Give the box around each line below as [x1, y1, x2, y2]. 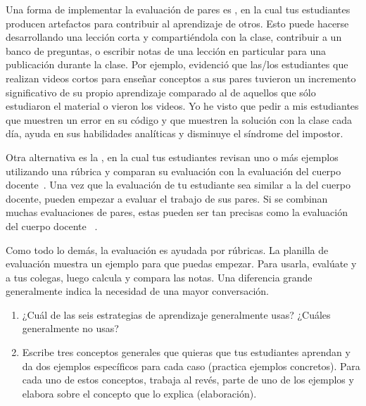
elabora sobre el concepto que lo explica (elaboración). [22, 386, 257, 400]
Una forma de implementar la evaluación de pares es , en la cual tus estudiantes [6, 2, 351, 16]
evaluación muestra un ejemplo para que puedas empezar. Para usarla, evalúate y [6, 256, 357, 271]
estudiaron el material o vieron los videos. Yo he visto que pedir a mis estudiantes [6, 99, 359, 113]
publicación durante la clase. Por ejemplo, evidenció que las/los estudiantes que [6, 57, 348, 72]
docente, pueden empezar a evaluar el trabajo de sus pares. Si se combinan [6, 191, 328, 205]
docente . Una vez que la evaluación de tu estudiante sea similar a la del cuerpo [6, 177, 351, 192]
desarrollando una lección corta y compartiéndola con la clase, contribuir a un [6, 30, 342, 44]
